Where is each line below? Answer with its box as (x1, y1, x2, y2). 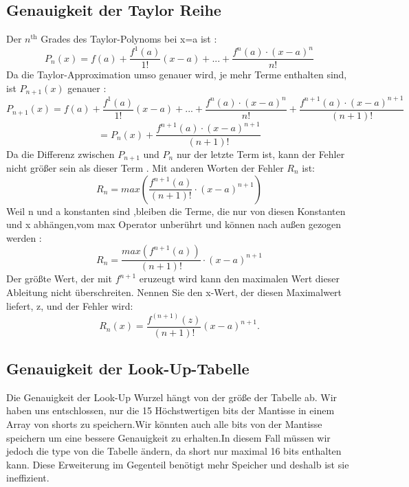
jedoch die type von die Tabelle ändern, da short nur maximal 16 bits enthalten (6, 444, 342, 458)
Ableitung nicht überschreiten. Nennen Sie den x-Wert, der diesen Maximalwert (6, 284, 342, 299)
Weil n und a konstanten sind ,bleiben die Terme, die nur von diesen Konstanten (6, 203, 346, 218)
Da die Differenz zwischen (6, 146, 115, 161)
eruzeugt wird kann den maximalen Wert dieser (139, 271, 340, 286)
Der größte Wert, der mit (6, 271, 112, 286)
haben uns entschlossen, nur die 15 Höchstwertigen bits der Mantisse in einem (6, 403, 335, 418)
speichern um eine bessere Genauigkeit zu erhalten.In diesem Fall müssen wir (6, 430, 331, 444)
